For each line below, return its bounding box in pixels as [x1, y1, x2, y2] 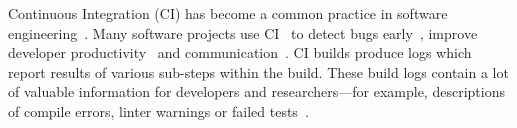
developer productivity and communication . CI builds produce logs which [8, 42, 472, 63]
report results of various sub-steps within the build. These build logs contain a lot [8, 61, 509, 82]
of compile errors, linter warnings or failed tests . [8, 100, 309, 121]
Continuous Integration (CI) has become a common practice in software [8, 3, 448, 23]
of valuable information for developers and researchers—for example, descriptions [8, 81, 505, 102]
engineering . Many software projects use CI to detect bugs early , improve [8, 22, 478, 43]
